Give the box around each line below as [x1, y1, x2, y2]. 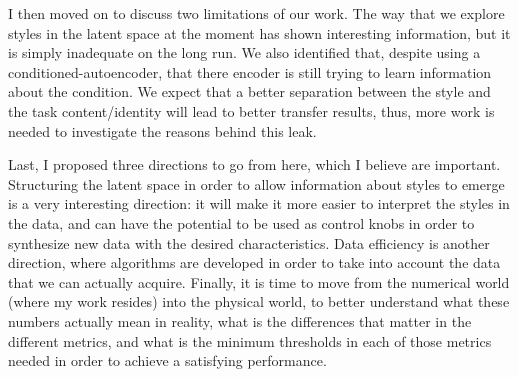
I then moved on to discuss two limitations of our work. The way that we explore [8, 3, 505, 23]
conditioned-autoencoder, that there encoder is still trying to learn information [8, 61, 492, 82]
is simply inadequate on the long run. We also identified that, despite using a [8, 42, 481, 63]
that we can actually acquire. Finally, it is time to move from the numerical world [8, 271, 510, 292]
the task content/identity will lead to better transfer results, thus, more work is [8, 100, 495, 121]
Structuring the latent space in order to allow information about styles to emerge [8, 173, 505, 194]
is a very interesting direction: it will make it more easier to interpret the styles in [8, 193, 510, 214]
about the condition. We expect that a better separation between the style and [8, 81, 491, 102]
